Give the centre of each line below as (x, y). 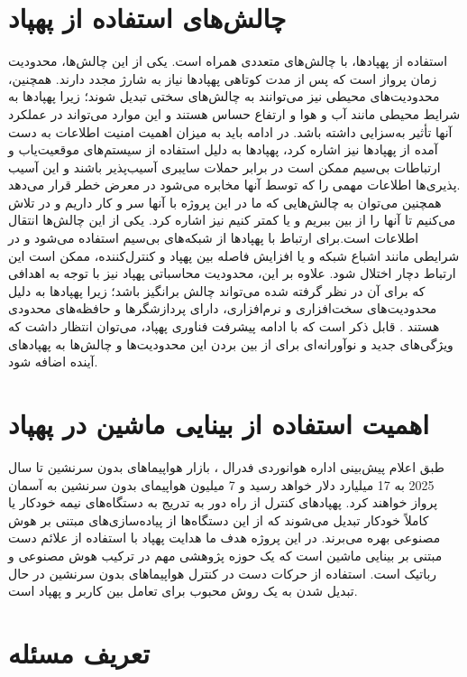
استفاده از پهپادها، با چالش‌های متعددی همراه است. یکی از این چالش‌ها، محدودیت (228, 61)
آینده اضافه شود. (53, 362)
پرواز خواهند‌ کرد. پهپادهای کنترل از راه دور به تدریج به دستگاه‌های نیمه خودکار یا (223, 502)
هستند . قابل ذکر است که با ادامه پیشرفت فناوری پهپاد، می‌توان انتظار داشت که (224, 326)
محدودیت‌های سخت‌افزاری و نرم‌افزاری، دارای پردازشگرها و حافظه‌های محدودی (223, 308)
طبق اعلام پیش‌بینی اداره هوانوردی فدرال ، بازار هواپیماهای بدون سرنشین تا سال (226, 466)
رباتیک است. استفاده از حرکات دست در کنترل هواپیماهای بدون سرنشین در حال (223, 573)
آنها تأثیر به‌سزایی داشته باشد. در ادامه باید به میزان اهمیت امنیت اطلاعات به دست (230, 131)
